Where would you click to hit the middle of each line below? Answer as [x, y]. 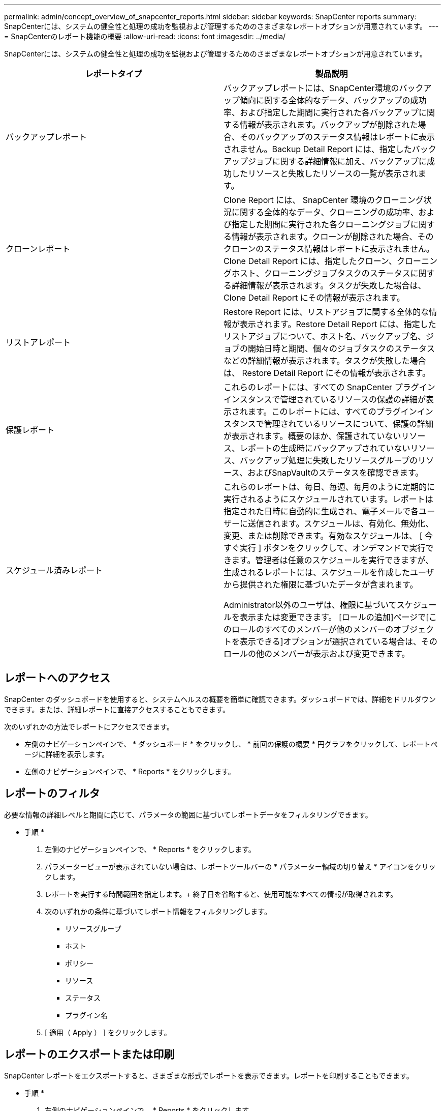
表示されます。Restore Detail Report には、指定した [338, 324]
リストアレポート [38, 342]
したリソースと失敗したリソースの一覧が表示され [325, 173]
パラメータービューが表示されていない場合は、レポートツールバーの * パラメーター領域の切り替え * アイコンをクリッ [240, 866]
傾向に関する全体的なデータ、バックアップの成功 [333, 100]
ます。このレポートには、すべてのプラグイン [332, 412]
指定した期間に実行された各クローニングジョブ [321, 224]
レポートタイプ [114, 74]
